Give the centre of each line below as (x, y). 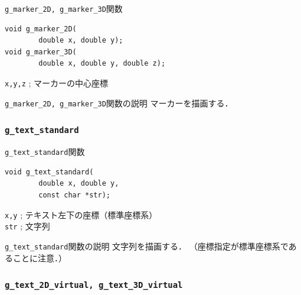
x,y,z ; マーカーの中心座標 (57, 83)
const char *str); (74, 195)
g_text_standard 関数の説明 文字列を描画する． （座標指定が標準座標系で (147, 246)
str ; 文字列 (27, 226)
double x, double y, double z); (102, 64)
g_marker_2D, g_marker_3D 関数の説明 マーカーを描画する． (119, 103)
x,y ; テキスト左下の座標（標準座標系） (81, 214)
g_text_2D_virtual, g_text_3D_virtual (94, 285)
